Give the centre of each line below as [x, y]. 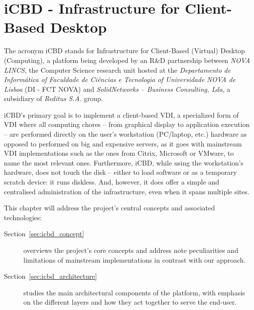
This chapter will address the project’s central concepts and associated [109, 208]
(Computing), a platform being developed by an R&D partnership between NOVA [127, 60]
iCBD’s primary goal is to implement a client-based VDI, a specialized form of [121, 114]
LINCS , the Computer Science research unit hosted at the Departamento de [117, 70]
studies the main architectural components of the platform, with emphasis [134, 292]
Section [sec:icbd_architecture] [51, 276]
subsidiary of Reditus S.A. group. [53, 98]
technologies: [23, 217]
